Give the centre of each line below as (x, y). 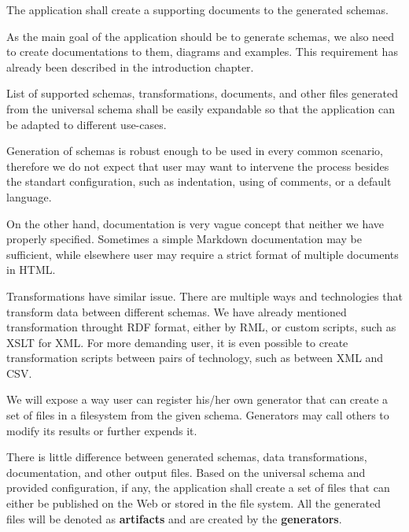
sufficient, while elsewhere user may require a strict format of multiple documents (203, 254)
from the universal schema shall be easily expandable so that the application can (201, 108)
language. (29, 196)
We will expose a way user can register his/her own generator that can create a (197, 399)
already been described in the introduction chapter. (130, 66)
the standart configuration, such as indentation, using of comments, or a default (199, 181)
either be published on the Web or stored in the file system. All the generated (194, 503)
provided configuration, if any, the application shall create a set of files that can (198, 488)
